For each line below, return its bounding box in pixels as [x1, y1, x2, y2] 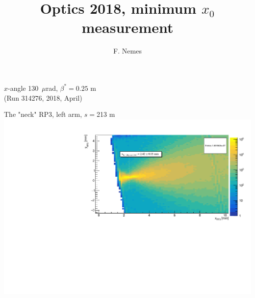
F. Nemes [113, 46, 142, 56]
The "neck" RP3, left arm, [4, 109, 82, 119]
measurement [81, 17, 174, 37]
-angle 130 [8, 82, 39, 93]
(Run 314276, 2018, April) [4, 92, 82, 103]
